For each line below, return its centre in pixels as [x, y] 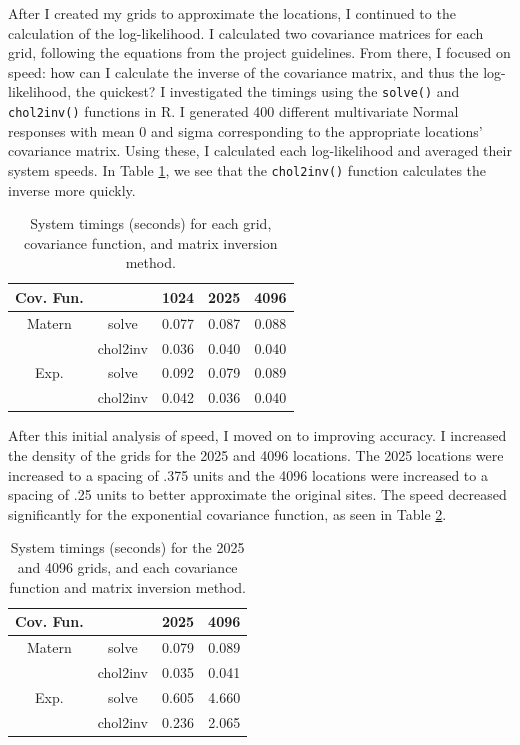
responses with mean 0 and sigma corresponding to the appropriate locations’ [245, 130]
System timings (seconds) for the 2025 [127, 547]
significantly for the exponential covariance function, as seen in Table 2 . [227, 513]
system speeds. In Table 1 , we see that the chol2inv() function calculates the [247, 169]
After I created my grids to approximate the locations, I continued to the [232, 13]
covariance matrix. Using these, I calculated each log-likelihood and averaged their [260, 150]
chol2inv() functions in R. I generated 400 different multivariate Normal [233, 111]
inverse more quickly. [72, 189]
